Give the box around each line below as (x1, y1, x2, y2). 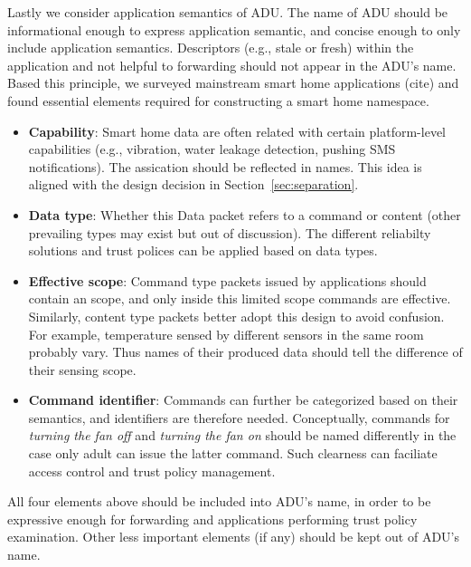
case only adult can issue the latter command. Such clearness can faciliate (28, 444, 438, 463)
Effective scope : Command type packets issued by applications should (28, 271, 427, 290)
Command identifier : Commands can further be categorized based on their (28, 390, 458, 409)
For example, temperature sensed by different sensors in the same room (28, 324, 424, 343)
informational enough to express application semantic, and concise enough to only (7, 20, 461, 39)
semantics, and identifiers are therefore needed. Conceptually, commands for (28, 408, 450, 427)
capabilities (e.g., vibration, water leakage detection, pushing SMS (28, 139, 396, 159)
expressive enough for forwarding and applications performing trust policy (7, 509, 418, 528)
